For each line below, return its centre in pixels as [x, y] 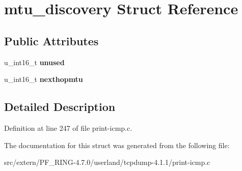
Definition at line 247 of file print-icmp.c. [68, 127]
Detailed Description [60, 107]
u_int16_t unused [34, 62]
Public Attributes [51, 40]
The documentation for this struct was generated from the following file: [117, 145]
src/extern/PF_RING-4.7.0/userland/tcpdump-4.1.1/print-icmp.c [107, 162]
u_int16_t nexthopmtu [44, 79]
